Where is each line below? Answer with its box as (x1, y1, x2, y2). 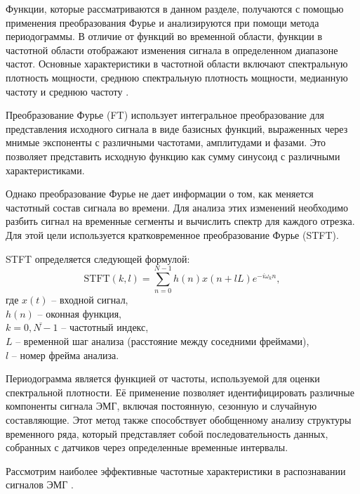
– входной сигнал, (51, 292, 128, 307)
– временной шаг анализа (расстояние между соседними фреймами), (15, 334, 309, 348)
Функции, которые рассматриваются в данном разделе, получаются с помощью (6, 1, 344, 15)
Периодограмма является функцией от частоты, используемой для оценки (6, 371, 320, 386)
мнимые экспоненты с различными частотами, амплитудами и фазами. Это (6, 135, 326, 150)
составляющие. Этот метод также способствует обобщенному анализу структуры (6, 412, 352, 427)
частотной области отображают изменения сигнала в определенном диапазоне (6, 42, 338, 57)
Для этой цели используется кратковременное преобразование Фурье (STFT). (6, 227, 339, 242)
